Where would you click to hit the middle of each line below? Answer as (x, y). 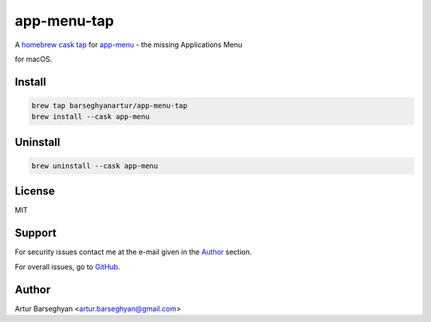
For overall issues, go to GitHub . (67, 266)
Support (36, 233)
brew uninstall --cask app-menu (95, 166)
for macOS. (34, 59)
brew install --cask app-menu (91, 117)
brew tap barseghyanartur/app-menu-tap (109, 105)
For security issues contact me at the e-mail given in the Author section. (133, 252)
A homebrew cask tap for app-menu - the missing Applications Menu (129, 45)
